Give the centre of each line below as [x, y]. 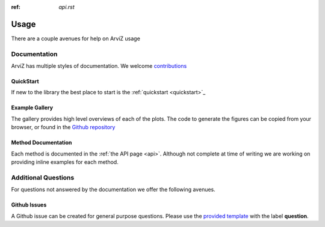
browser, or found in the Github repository [63, 127]
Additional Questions [43, 177]
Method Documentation [42, 143]
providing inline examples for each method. [65, 162]
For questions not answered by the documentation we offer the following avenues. [113, 190]
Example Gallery [32, 107]
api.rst [67, 7]
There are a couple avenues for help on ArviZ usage [76, 38]
